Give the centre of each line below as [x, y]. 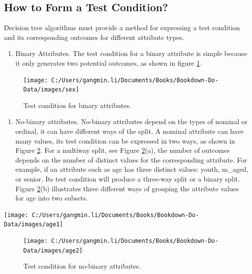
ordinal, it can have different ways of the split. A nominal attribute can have [129, 131]
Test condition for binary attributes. [77, 105]
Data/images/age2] [53, 250]
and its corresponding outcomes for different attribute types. [94, 37]
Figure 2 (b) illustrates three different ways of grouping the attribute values [127, 188]
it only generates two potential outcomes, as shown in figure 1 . [108, 63]
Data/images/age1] [34, 225]
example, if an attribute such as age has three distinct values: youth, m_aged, [132, 169]
